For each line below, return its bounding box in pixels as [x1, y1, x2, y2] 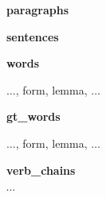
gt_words [6, 108, 61, 125]
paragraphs [6, 2, 69, 17]
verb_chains [6, 161, 76, 178]
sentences [6, 28, 59, 44]
